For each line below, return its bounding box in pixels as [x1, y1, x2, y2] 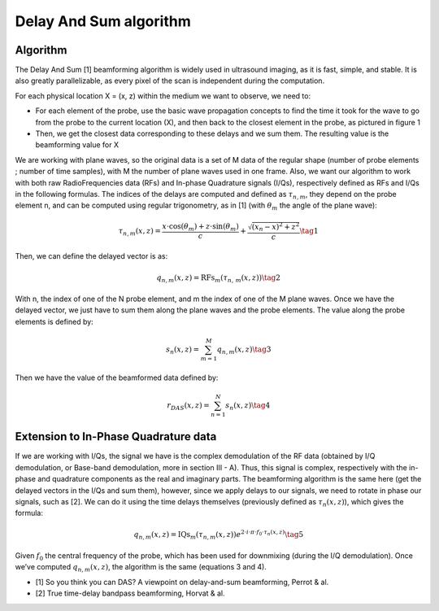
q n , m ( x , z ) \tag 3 [216, 345, 272, 356]
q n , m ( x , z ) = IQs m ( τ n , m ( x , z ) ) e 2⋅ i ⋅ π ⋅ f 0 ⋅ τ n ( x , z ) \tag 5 [133, 528, 304, 541]
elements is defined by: [15, 316, 93, 326]
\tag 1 [299, 226, 319, 235]
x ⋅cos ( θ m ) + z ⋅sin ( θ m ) [162, 222, 240, 233]
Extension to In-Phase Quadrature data [15, 430, 217, 443]
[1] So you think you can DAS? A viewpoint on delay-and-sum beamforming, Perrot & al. [35, 577, 329, 587]
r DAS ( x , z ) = [167, 400, 211, 412]
